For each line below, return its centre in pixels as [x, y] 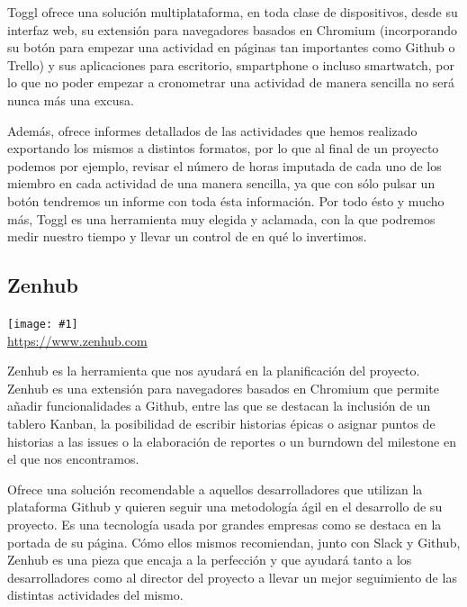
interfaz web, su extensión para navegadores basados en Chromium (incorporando [232, 29]
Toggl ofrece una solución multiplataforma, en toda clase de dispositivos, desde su [233, 12]
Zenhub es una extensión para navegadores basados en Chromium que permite [224, 388]
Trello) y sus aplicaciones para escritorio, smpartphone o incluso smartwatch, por [231, 64]
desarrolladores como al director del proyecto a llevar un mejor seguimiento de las [232, 577]
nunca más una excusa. [71, 100]
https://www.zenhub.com [77, 340]
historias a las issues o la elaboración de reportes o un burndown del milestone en [232, 441]
